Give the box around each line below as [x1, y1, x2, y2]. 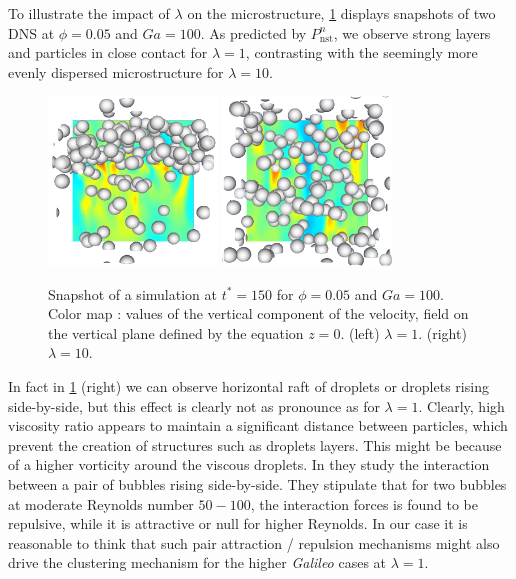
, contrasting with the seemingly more [245, 42, 478, 63]
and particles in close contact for [8, 42, 208, 63]
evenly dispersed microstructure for [8, 61, 224, 82]
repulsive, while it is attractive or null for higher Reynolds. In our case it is [8, 513, 468, 534]
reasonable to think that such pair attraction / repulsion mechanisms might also [8, 532, 500, 553]
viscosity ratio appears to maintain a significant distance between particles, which [8, 415, 508, 436]
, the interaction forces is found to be [250, 493, 478, 514]
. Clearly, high [418, 395, 505, 416]
